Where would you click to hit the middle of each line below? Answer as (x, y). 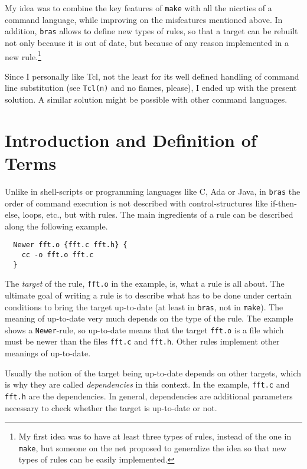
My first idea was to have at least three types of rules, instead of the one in (155, 436)
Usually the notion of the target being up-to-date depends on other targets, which (153, 373)
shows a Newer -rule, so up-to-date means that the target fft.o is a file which (144, 329)
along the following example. (56, 226)
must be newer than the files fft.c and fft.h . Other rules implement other (142, 341)
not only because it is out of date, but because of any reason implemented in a (147, 42)
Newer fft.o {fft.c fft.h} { (70, 245)
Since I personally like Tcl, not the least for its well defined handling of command (152, 76)
